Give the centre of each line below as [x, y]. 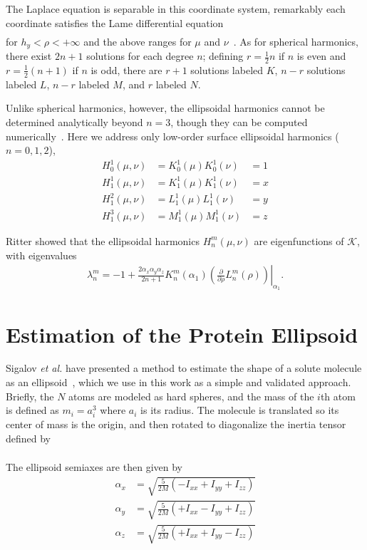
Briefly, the [30, 396]
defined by [29, 438]
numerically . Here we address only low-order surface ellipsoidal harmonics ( [172, 136]
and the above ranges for [138, 41]
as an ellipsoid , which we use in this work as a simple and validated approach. [179, 382]
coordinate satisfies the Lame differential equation [115, 22]
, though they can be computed [239, 122]
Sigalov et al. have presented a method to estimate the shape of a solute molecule [184, 368]
